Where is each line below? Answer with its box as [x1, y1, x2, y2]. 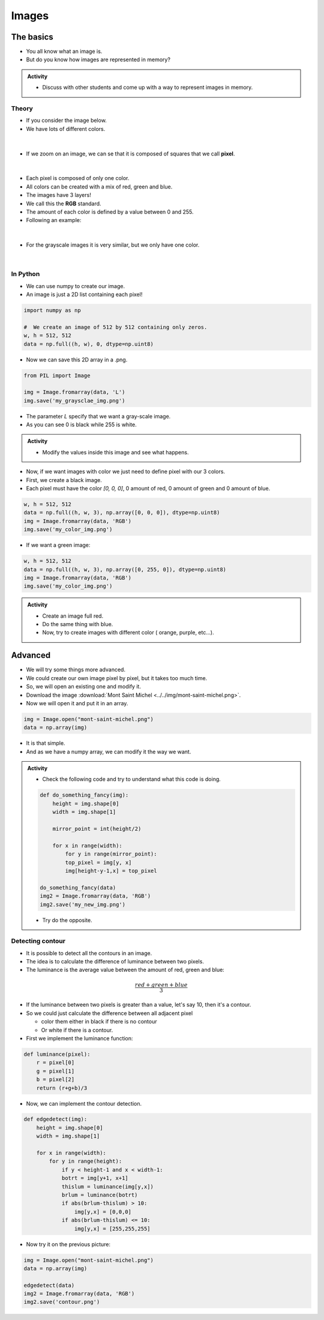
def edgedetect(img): [23, 1116, 88, 1123]
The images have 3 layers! [26, 191, 91, 199]
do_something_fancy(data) [40, 884, 116, 891]
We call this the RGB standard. [26, 200, 101, 207]
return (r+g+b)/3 [36, 1084, 88, 1091]
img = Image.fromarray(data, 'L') [23, 389, 125, 396]
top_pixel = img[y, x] [65, 859, 132, 866]
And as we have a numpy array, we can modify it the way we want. [26, 748, 191, 755]
